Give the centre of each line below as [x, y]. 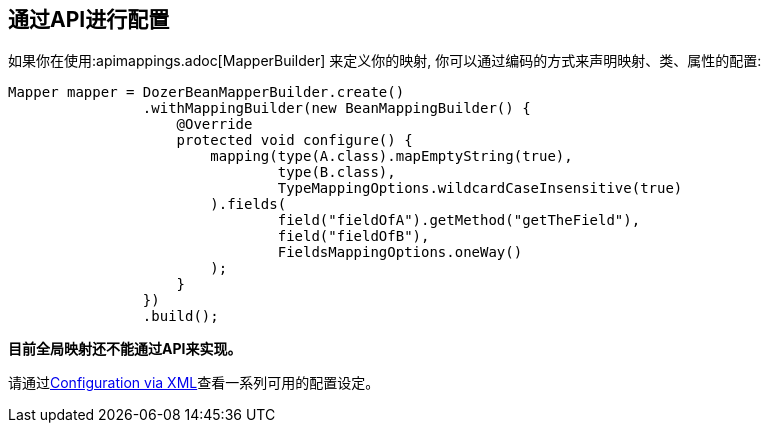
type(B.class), [336, 172]
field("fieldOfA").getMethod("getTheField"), [459, 220]
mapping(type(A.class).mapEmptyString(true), [391, 156]
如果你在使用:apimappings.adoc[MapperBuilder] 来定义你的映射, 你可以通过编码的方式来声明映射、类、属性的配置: [385, 61]
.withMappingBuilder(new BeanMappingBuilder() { [336, 108]
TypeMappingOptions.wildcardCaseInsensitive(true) [480, 188]
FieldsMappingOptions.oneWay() [400, 252]
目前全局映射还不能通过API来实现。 [125, 349]
